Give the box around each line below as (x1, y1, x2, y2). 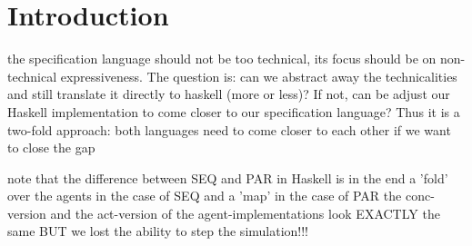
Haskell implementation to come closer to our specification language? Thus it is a (7, 102, 460, 121)
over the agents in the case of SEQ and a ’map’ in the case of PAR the (7, 186, 402, 205)
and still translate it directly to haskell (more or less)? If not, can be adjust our (7, 84, 450, 103)
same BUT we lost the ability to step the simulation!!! (7, 221, 309, 241)
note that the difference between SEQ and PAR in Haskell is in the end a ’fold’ (7, 168, 448, 187)
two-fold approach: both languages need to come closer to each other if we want (7, 120, 451, 139)
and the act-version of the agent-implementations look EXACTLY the (50, 203, 440, 222)
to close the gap (7, 138, 95, 157)
